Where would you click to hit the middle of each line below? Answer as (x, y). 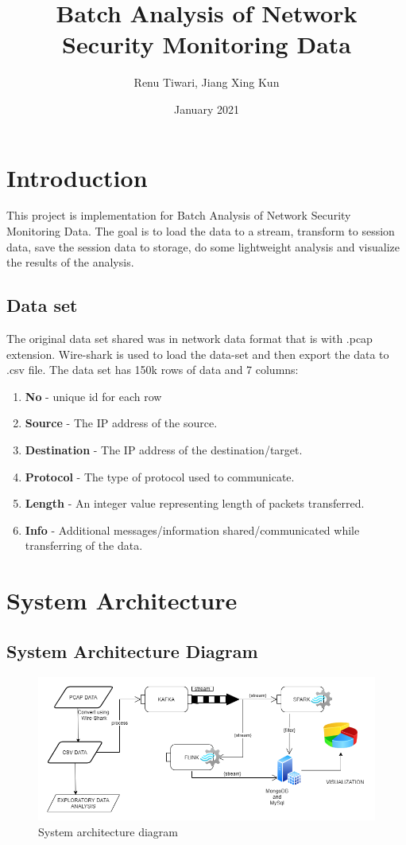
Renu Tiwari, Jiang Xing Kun (207, 82)
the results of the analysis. (70, 262)
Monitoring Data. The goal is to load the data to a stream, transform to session (201, 231)
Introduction (77, 177)
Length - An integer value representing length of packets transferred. (195, 503)
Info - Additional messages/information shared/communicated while (192, 530)
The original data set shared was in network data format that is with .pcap (189, 339)
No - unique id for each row (93, 396)
